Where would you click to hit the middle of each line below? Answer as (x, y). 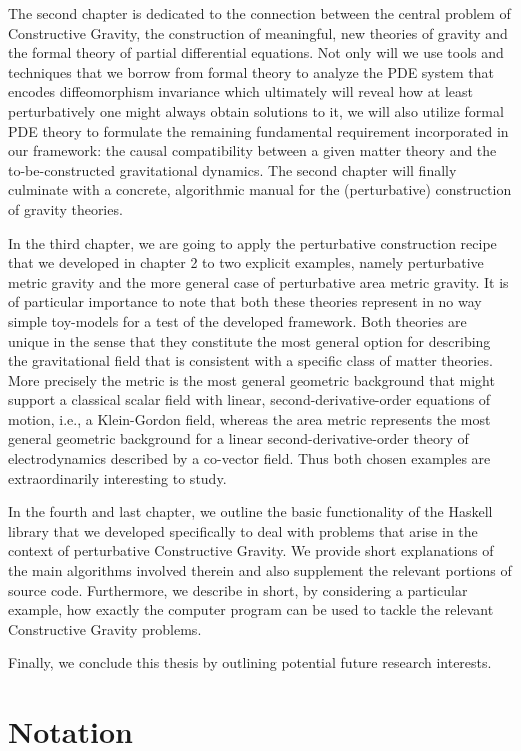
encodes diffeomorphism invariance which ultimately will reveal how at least (241, 91)
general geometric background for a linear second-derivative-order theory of (238, 438)
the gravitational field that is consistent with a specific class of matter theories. (250, 360)
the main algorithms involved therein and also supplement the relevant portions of (260, 570)
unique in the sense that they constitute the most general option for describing (249, 340)
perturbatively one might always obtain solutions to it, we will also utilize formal (256, 110)
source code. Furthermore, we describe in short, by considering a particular (238, 589)
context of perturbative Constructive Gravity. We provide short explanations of (251, 550)
